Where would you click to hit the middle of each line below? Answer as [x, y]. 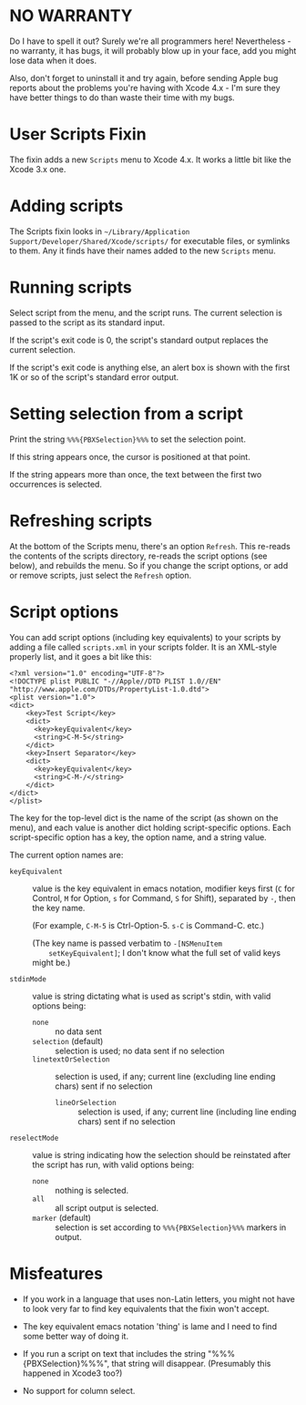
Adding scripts [66, 206]
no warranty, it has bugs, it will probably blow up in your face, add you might [153, 50]
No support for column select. [79, 1390]
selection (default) [68, 1041]
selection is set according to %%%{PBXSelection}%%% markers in [171, 1227]
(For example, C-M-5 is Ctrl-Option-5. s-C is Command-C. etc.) [148, 925]
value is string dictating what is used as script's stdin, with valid [152, 996]
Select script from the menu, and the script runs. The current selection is [146, 313]
